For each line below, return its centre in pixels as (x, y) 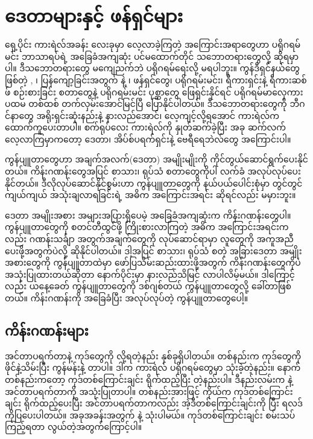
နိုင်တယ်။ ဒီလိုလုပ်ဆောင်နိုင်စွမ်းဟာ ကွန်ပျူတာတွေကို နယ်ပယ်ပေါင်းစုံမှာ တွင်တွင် (154, 183)
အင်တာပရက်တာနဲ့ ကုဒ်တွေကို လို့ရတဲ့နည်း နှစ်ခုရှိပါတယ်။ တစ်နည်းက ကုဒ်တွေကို (153, 355)
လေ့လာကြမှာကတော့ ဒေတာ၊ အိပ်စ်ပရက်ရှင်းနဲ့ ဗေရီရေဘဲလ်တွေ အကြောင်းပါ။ (148, 139)
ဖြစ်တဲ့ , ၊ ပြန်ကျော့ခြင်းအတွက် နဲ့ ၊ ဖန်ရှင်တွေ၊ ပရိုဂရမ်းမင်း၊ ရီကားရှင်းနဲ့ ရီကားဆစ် (156, 79)
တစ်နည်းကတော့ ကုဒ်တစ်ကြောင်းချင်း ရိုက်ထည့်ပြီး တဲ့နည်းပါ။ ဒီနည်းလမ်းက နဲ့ (149, 379)
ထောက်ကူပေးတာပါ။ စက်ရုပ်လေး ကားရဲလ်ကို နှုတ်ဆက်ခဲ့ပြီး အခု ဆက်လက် (145, 127)
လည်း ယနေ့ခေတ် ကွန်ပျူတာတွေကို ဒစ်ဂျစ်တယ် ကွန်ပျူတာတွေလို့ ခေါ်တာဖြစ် (148, 286)
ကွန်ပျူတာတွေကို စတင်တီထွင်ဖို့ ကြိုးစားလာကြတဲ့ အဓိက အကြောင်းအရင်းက (147, 227)
